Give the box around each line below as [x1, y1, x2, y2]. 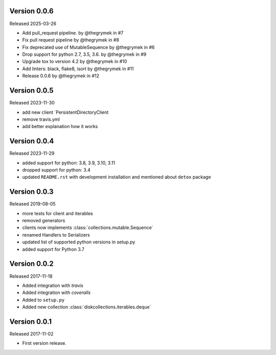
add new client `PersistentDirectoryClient [22, 109, 109, 115]
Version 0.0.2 [9, 259, 54, 268]
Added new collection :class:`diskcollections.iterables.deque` [22, 304, 151, 310]
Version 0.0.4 [9, 137, 54, 145]
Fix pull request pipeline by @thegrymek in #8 [22, 37, 120, 43]
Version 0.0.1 [9, 317, 52, 326]
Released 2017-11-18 [9, 273, 53, 279]
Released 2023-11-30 [9, 100, 55, 106]
